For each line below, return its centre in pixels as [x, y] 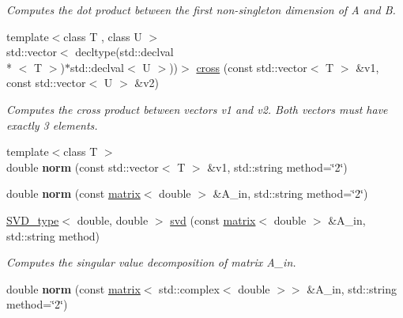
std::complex [189, 288]
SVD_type [33, 220]
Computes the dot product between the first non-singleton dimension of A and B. [201, 9]
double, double [113, 220]
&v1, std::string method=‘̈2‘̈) [277, 167]
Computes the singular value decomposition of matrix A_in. [151, 262]
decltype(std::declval [124, 52]
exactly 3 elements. [52, 125]
